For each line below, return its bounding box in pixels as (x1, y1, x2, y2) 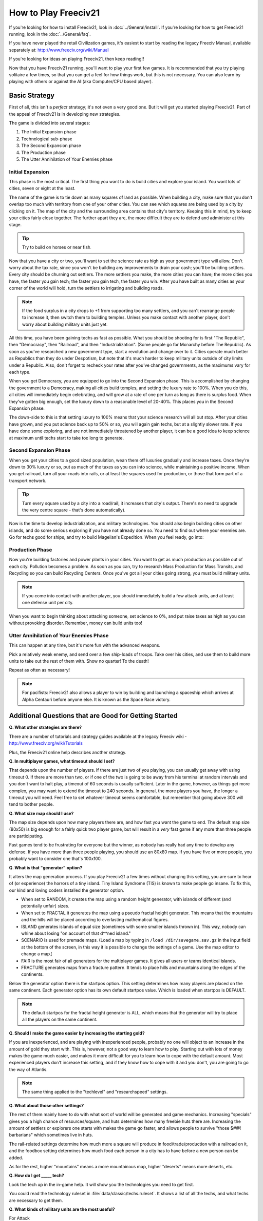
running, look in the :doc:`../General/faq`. (9, 31, 91, 37)
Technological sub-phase (21, 136, 73, 142)
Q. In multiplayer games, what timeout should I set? (9, 758, 115, 764)
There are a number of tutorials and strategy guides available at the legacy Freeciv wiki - (9, 733, 187, 739)
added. (9, 1155, 23, 1160)
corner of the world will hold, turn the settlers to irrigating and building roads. (9, 285, 164, 291)
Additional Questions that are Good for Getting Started (9, 712, 178, 720)
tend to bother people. (9, 801, 54, 807)
